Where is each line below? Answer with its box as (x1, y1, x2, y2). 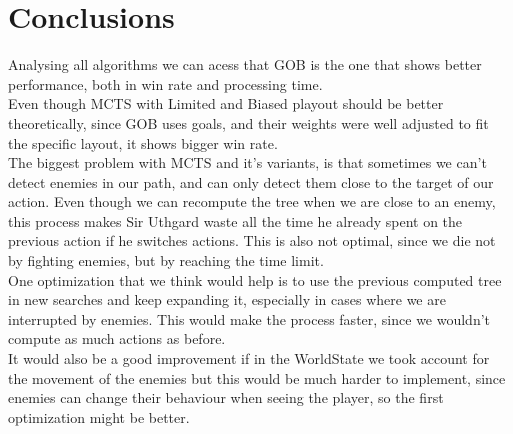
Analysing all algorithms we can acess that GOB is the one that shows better (8, 54, 482, 75)
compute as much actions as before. (8, 328, 226, 349)
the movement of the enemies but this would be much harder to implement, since (8, 367, 506, 388)
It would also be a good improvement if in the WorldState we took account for (8, 348, 490, 369)
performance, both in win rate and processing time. (8, 73, 323, 94)
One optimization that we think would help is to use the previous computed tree (8, 269, 502, 290)
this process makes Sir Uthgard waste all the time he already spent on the (8, 210, 463, 231)
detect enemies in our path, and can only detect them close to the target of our (8, 171, 494, 192)
